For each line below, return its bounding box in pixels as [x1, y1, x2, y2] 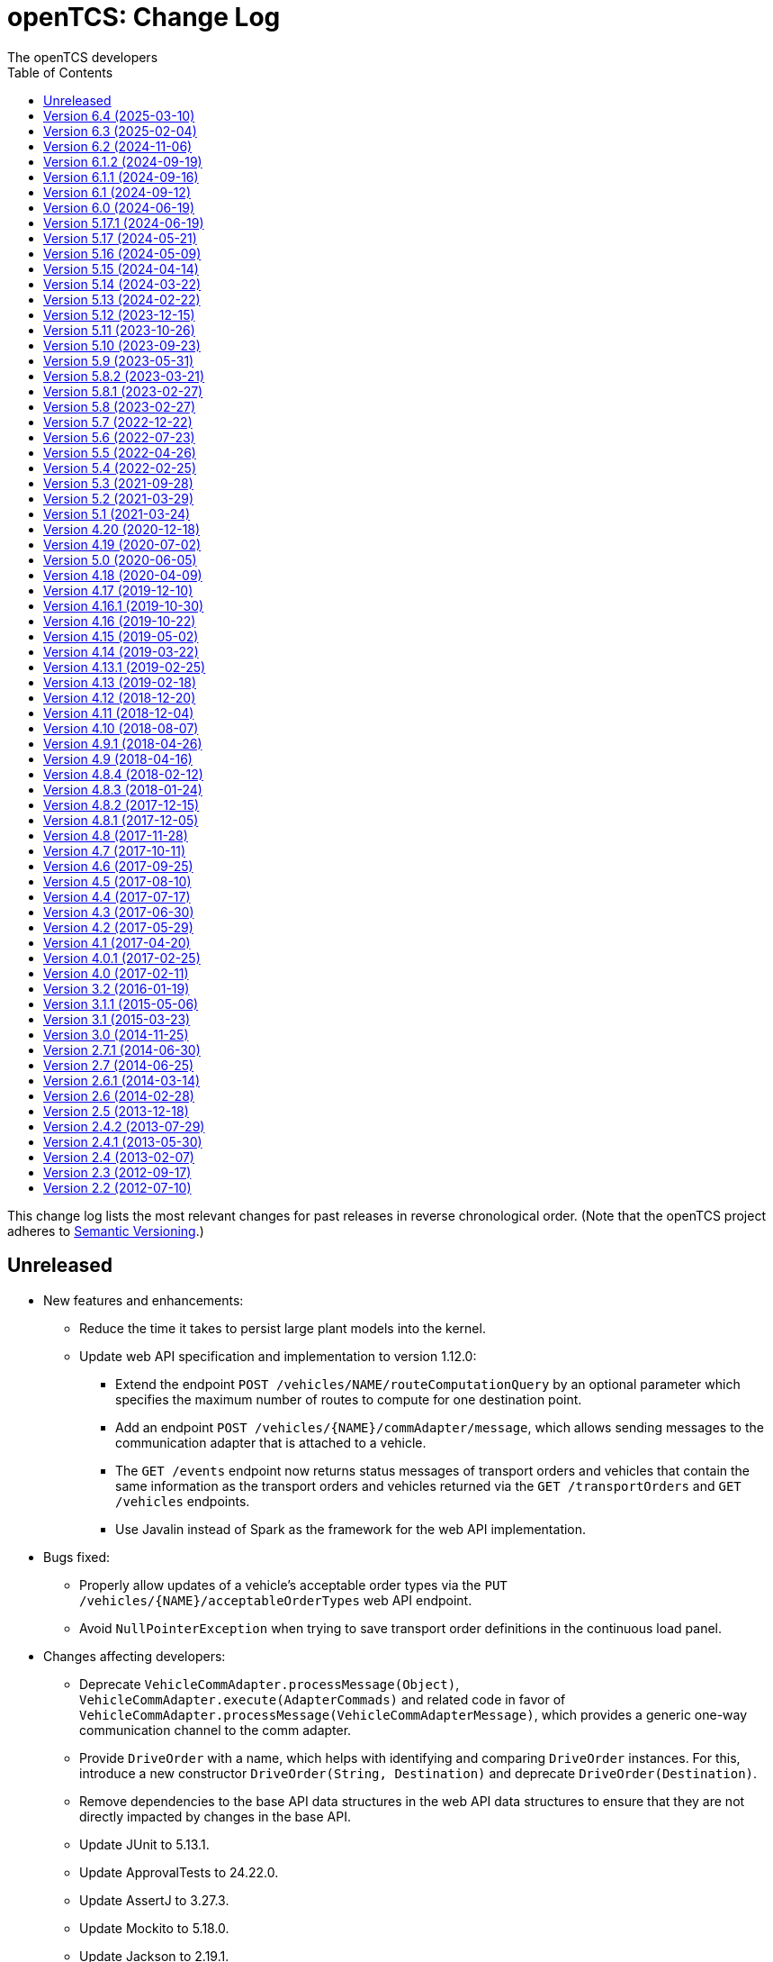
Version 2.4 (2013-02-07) [43, 1149, 194, 1165]
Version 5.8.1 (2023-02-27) [43, 383, 203, 399]
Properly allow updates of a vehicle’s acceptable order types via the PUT [79, 1576, 508, 1593]
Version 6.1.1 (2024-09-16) [43, 168, 199, 185]
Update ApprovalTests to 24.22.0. [79, 1864, 279, 1880]
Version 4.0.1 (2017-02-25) [43, 949, 201, 966]
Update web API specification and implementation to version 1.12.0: [79, 1348, 477, 1364]
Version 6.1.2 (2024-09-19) [43, 153, 202, 169]
